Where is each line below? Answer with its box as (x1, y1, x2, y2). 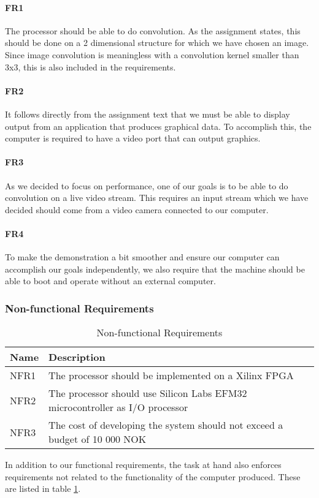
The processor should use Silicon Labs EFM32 (48, 386, 247, 401)
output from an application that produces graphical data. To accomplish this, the (5, 119, 312, 132)
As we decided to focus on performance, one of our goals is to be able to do (5, 179, 288, 192)
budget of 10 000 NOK (48, 432, 147, 447)
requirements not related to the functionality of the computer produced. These (5, 470, 301, 483)
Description (48, 350, 106, 364)
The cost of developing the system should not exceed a (48, 418, 283, 432)
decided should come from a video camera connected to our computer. (5, 203, 269, 216)
